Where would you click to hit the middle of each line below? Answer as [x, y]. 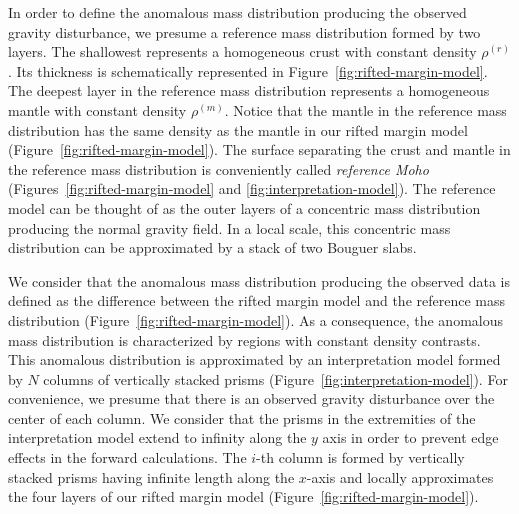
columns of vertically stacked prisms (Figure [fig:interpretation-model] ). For [275, 378]
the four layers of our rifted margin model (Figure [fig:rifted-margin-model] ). [243, 496]
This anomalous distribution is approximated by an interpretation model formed [254, 359]
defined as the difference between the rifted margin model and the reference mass [256, 300]
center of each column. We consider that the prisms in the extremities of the [242, 417]
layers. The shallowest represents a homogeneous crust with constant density [242, 51]
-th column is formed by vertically [360, 457]
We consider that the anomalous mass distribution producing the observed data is [259, 280]
